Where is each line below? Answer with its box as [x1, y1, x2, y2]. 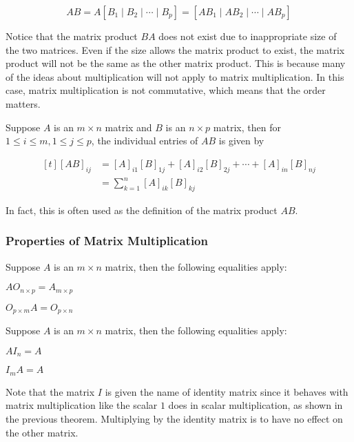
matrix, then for [213, 119, 281, 134]
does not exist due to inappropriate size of [158, 29, 337, 43]
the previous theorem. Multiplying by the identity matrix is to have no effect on [6, 411, 343, 425]
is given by [218, 133, 264, 148]
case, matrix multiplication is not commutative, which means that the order [6, 83, 326, 97]
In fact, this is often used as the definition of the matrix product [6, 202, 278, 217]
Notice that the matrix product [6, 29, 138, 43]
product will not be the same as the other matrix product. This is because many [6, 56, 346, 70]
